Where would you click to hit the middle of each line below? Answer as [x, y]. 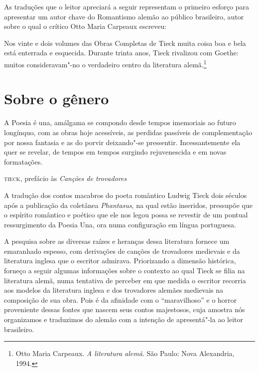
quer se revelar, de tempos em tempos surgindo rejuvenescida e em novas [115, 152]
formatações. [23, 161]
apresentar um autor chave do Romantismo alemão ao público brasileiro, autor [124, 16]
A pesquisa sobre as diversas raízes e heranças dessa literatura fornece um [117, 241]
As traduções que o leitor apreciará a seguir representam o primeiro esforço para [127, 6]
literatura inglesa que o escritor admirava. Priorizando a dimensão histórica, [120, 261]
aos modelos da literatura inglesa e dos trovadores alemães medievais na [114, 290]
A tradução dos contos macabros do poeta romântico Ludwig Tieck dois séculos [126, 195]
